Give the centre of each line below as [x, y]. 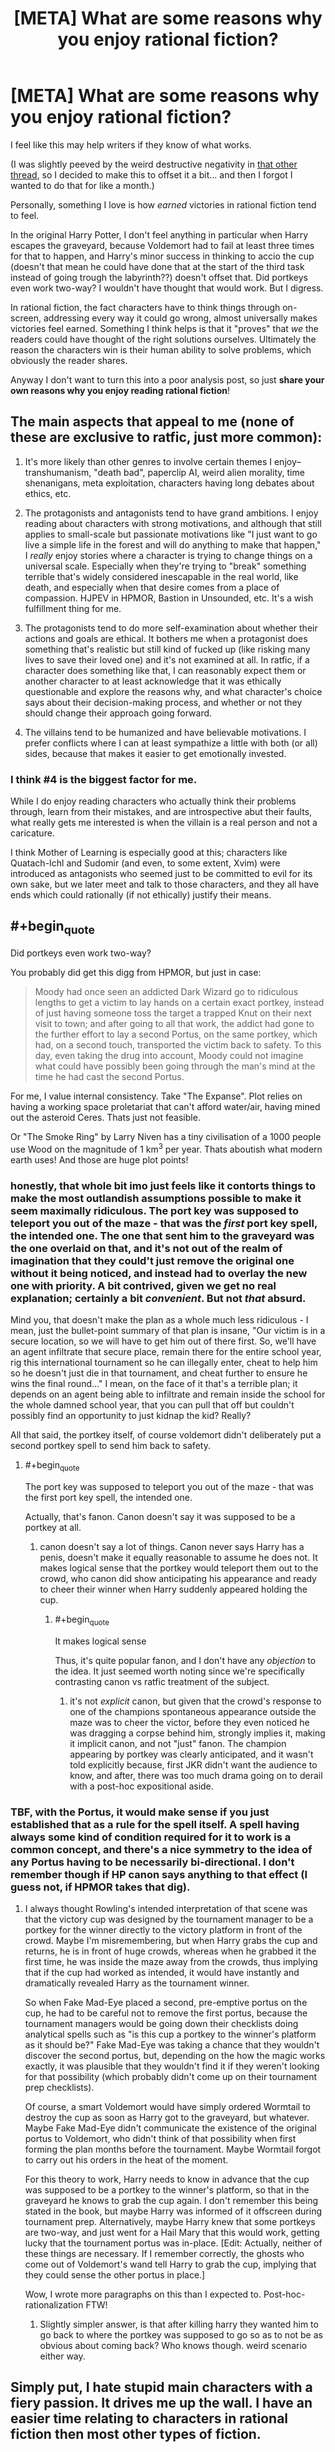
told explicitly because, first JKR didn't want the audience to [193, 1764]
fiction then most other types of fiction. [136, 2434]
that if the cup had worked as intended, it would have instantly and [162, 1972]
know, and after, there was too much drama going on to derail [196, 1775]
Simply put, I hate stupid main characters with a [161, 2387]
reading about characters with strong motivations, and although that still [173, 523]
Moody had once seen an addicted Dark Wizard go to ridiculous [166, 992]
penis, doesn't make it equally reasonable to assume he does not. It [178, 1557]
